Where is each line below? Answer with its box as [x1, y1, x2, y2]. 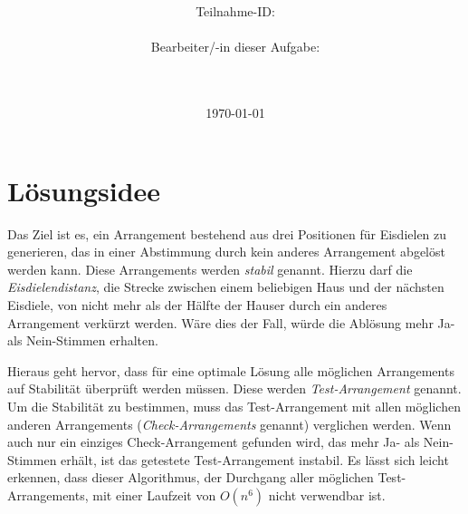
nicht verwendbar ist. [268, 486, 386, 504]
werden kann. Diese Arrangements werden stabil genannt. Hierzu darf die [7, 259, 413, 278]
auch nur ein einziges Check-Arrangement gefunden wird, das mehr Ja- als [7, 432, 420, 451]
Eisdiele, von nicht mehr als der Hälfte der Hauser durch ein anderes [7, 296, 387, 315]
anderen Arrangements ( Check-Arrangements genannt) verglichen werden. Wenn [7, 414, 452, 433]
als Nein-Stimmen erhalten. [7, 331, 158, 350]
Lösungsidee [7, 171, 161, 209]
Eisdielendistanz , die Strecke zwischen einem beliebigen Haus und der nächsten [7, 277, 444, 296]
